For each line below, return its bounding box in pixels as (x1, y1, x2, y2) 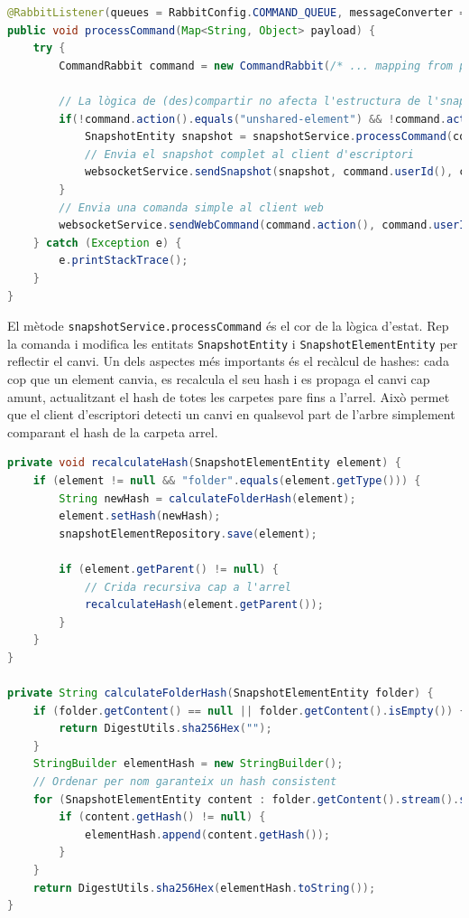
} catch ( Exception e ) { (32, 236, 182, 249)
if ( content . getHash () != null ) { (59, 810, 266, 824)
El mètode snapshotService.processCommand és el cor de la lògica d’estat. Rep (7, 316, 449, 335)
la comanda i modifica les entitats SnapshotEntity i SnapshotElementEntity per (7, 333, 458, 352)
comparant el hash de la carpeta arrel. (7, 422, 218, 441)
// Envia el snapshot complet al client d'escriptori (84, 147, 415, 161)
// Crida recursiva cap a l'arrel (84, 580, 291, 594)
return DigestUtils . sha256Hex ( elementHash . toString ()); (32, 881, 376, 895)
